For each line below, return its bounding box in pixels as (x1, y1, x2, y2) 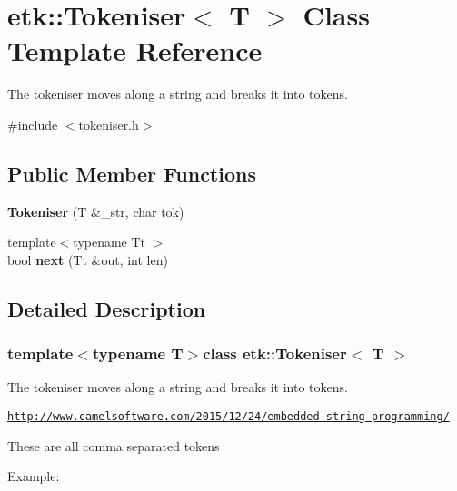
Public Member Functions (7, 159, 256, 187)
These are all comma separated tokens (7, 436, 220, 455)
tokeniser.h (78, 114, 139, 133)
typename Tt (73, 232, 146, 251)
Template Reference (7, 32, 263, 69)
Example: (7, 466, 60, 486)
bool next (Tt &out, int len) (7, 250, 168, 269)
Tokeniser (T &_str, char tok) (7, 201, 184, 221)
